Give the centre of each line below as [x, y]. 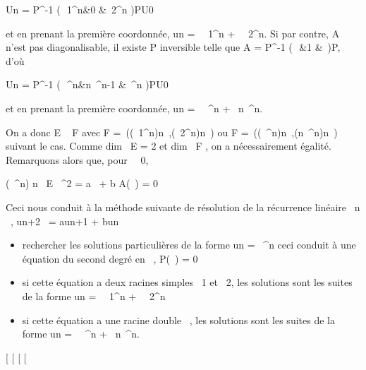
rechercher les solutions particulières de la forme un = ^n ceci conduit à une [189, 245]
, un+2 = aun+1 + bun [65, 221]
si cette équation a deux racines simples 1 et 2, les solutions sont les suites [187, 282]
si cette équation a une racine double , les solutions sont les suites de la [178, 320]
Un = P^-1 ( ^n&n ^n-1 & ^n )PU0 [87, 84]
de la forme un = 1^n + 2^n [94, 296]
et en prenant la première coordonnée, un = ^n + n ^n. [134, 108]
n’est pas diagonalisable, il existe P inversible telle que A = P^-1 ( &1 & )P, [173, 47]
